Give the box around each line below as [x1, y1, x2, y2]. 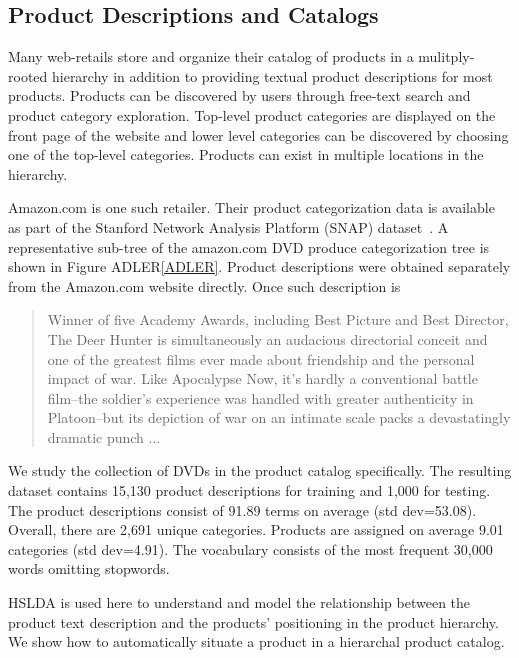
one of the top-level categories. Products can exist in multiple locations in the [8, 144, 484, 165]
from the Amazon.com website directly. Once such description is [8, 275, 401, 296]
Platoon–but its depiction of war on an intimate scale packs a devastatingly [47, 407, 511, 428]
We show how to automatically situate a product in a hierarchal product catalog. [8, 631, 505, 652]
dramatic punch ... [47, 426, 161, 447]
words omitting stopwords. [8, 558, 170, 579]
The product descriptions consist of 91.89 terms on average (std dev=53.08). [8, 499, 477, 520]
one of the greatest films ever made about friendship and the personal [47, 348, 475, 369]
